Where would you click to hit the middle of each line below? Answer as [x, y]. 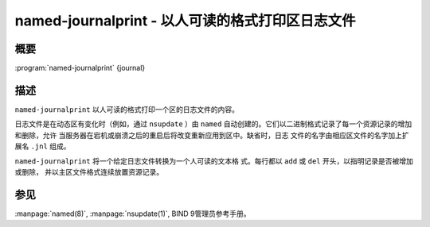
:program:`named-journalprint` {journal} [80, 68]
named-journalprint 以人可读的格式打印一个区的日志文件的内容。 [127, 109]
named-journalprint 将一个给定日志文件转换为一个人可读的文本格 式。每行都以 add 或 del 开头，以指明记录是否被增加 [214, 161]
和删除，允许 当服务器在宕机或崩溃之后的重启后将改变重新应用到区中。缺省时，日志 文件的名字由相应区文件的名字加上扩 [212, 135]
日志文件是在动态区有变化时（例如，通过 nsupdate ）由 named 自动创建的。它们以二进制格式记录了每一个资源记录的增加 [213, 124]
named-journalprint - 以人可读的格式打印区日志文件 [185, 21]
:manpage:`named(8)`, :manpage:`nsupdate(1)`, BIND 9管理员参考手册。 [133, 214]
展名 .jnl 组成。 [43, 146]
